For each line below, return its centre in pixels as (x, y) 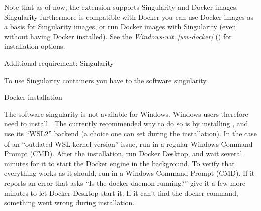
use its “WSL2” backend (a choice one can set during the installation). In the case (131, 133)
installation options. (35, 46)
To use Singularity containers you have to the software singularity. (106, 80)
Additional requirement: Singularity (59, 63)
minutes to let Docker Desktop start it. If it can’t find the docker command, (121, 193)
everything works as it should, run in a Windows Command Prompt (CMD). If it (129, 173)
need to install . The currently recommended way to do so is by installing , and (126, 124)
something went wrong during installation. (69, 203)
